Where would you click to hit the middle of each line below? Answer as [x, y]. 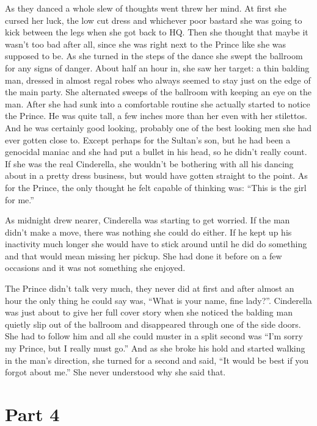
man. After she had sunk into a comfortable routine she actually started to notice [158, 103]
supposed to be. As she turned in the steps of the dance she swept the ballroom [154, 56]
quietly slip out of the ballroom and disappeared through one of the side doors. [153, 324]
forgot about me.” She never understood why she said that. [115, 372]
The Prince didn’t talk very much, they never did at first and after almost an [150, 288]
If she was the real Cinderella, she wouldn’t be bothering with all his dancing [149, 163]
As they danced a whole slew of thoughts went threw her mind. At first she [146, 8]
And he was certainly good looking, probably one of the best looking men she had [158, 127]
